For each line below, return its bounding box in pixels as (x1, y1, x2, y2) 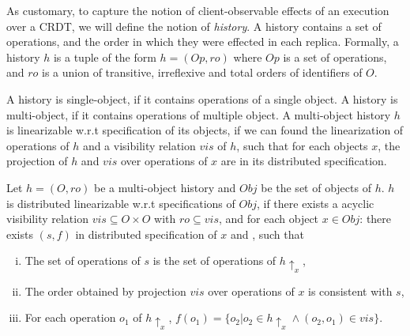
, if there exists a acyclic (256, 194, 374, 211)
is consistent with (308, 282, 393, 299)
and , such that (230, 225, 304, 242)
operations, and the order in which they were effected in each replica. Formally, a (6, 33, 399, 50)
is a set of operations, (283, 48, 387, 65)
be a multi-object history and (93, 179, 236, 195)
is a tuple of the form (53, 48, 156, 65)
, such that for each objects (236, 137, 368, 153)
